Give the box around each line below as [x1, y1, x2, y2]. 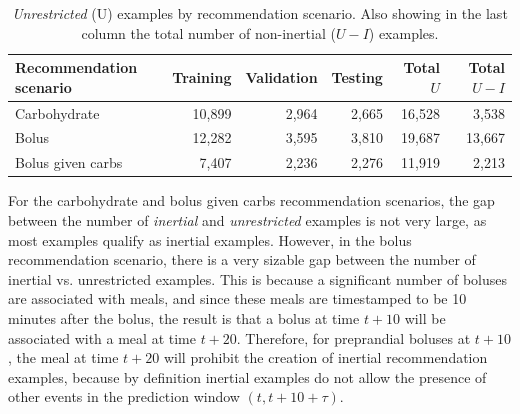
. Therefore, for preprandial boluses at [236, 327, 471, 348]
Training [172, 66, 232, 87]
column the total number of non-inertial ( [81, 22, 336, 43]
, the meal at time [8, 347, 119, 368]
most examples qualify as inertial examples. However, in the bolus [8, 229, 412, 250]
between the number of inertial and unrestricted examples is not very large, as [8, 210, 487, 230]
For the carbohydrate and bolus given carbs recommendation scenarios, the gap [8, 190, 495, 211]
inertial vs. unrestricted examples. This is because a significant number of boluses [8, 268, 507, 289]
